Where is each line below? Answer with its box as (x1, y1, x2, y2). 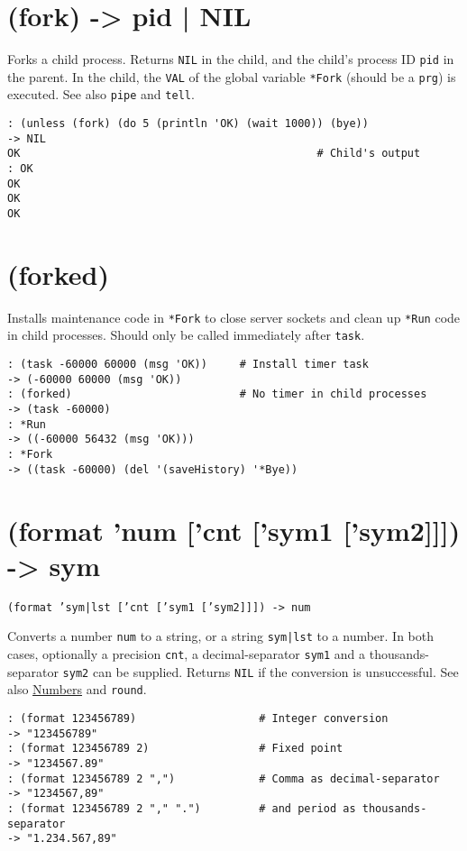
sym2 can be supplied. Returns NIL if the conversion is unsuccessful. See (62, 662, 459, 681)
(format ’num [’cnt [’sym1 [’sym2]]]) (7, 511, 461, 548)
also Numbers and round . (7, 680, 147, 699)
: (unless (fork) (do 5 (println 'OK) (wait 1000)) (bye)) (7, 117, 369, 131)
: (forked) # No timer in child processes (7, 388, 427, 401)
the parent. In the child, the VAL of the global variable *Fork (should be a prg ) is (7, 67, 456, 86)
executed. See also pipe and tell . (7, 85, 195, 104)
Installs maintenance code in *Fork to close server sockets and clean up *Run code (7, 307, 461, 326)
